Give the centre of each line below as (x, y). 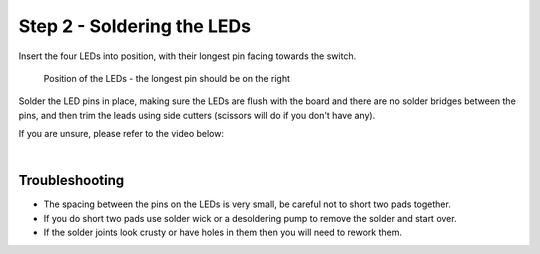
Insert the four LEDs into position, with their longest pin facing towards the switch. (187, 56)
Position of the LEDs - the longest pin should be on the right (166, 78)
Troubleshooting (71, 180)
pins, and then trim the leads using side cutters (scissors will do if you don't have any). (197, 115)
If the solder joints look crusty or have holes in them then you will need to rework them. (223, 232)
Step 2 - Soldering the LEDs (135, 26)
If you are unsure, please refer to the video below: (121, 134)
